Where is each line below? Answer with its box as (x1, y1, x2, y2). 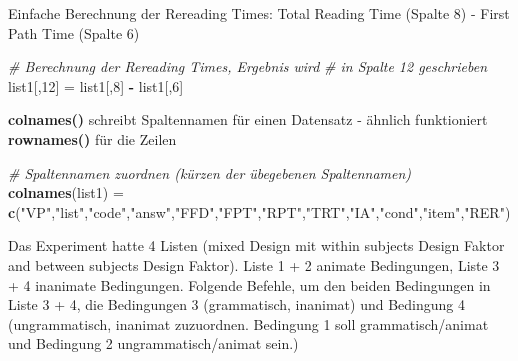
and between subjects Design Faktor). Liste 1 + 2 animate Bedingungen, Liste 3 (8, 254, 500, 275)
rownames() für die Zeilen (8, 128, 177, 149)
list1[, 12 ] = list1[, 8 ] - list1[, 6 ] (8, 75, 184, 96)
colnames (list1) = (8, 182, 124, 203)
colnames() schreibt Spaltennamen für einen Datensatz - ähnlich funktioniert (8, 109, 488, 130)
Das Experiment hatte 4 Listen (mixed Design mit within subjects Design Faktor (8, 235, 505, 256)
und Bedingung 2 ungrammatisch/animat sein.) (8, 333, 299, 354)
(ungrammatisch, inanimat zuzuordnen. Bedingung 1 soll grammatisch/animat (8, 313, 489, 334)
